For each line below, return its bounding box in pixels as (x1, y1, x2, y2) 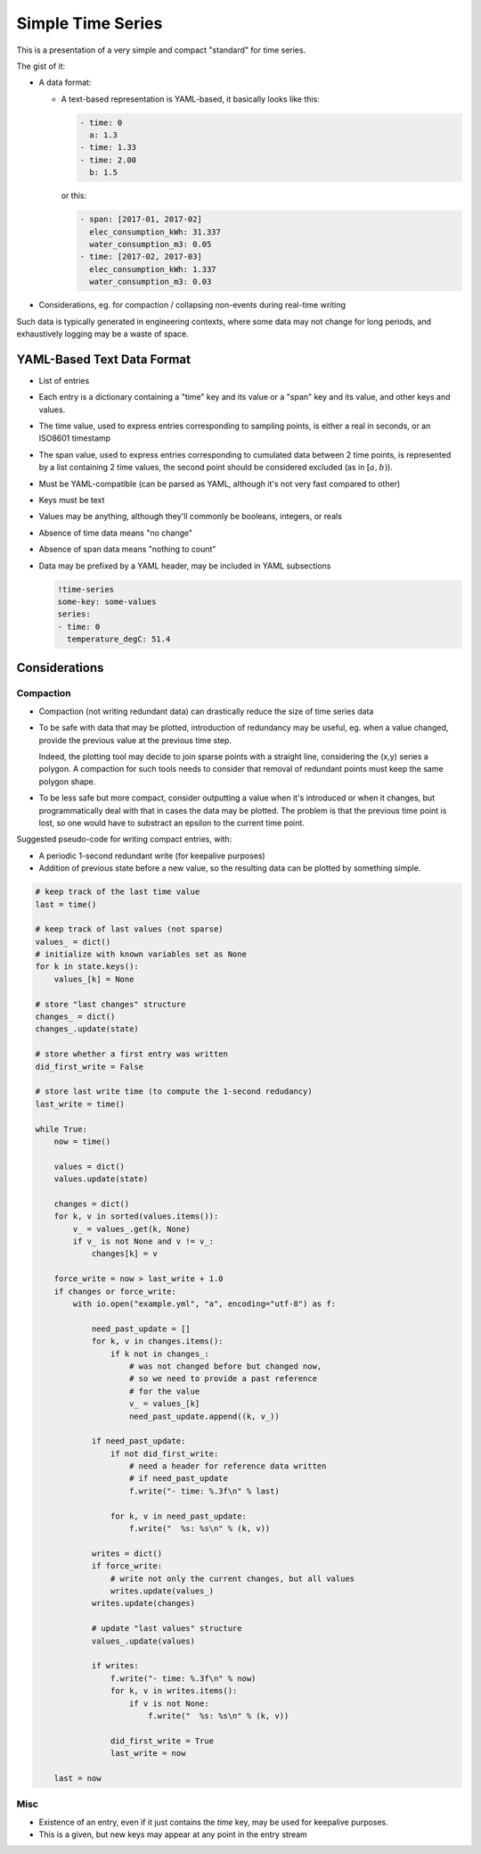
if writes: (91, 1660, 140, 1671)
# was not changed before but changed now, (129, 1361, 322, 1371)
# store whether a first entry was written (35, 1049, 229, 1059)
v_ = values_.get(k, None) (72, 1223, 191, 1234)
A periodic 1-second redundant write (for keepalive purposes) (38, 850, 266, 861)
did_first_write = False (35, 1062, 144, 1072)
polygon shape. (38, 776, 96, 787)
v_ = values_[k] (129, 1399, 200, 1409)
